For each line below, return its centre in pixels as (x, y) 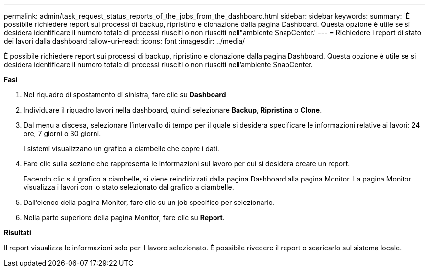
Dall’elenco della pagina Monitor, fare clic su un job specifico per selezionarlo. (149, 202)
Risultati (18, 233)
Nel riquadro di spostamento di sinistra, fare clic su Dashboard (125, 95)
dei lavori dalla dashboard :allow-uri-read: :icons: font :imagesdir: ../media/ (125, 41)
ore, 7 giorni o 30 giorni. (62, 133)
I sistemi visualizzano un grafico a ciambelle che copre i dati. (121, 148)
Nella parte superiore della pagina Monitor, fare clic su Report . (124, 217)
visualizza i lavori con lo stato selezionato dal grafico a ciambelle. (129, 187)
